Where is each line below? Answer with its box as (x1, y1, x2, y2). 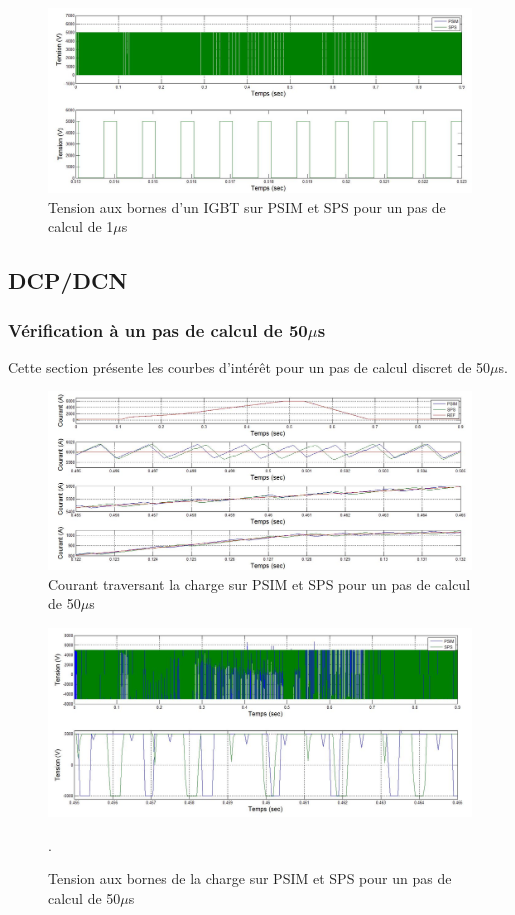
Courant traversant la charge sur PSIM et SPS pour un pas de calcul (48, 573, 471, 594)
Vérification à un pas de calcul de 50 (8, 317, 308, 342)
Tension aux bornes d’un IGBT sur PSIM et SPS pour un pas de (48, 196, 446, 217)
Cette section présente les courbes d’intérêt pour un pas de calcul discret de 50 (8, 356, 491, 377)
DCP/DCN (8, 265, 128, 296)
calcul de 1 (48, 216, 114, 237)
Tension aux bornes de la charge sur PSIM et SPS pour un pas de (48, 868, 452, 889)
